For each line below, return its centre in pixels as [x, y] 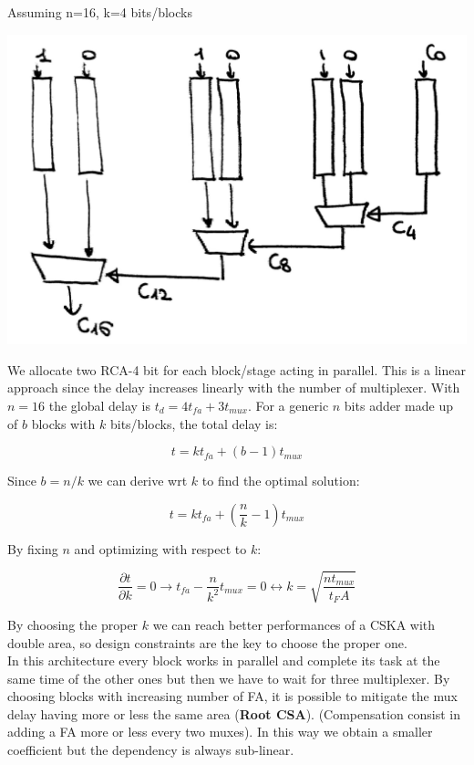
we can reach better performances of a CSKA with [294, 624]
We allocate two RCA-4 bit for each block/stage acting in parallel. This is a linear [237, 369]
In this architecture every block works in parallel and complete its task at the [224, 660]
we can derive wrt [138, 481]
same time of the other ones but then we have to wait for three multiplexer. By [229, 678]
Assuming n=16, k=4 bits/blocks [100, 12]
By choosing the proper [73, 624]
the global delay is [100, 405]
